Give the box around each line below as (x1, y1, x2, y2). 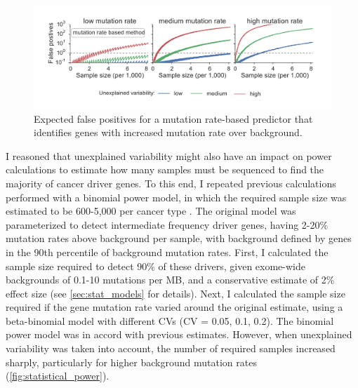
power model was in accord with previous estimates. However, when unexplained (6, 327, 352, 342)
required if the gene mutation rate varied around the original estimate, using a (6, 300, 343, 314)
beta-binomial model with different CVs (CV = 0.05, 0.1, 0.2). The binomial (6, 313, 334, 328)
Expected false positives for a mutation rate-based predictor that (34, 111, 313, 126)
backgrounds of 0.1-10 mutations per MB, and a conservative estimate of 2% (6, 272, 335, 287)
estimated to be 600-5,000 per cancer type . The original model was (6, 203, 296, 218)
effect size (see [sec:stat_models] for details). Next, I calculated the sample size (6, 286, 345, 300)
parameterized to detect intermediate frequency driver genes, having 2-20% (6, 217, 329, 232)
